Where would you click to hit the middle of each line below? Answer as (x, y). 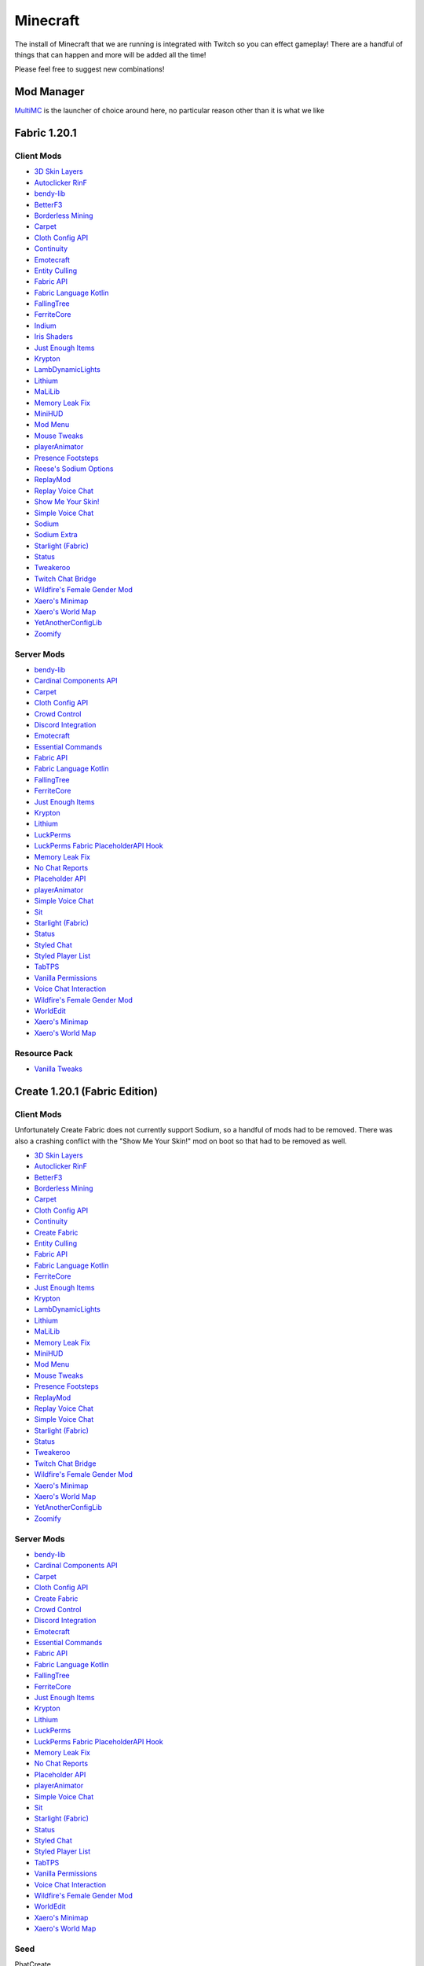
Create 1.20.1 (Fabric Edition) (86, 1091)
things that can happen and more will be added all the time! (110, 54)
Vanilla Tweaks (58, 1069)
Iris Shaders (54, 337)
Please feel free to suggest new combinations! (90, 69)
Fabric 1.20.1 (46, 133)
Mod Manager (50, 92)
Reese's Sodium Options (74, 469)
